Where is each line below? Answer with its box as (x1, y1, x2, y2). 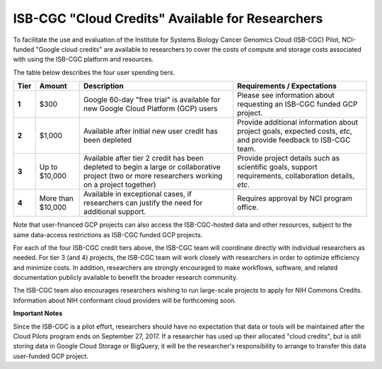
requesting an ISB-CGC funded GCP (237, 99, 358, 109)
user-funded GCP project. (13, 351, 88, 361)
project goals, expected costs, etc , (237, 126, 353, 136)
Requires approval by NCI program (237, 193, 353, 203)
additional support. (83, 207, 146, 217)
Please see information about (237, 91, 335, 101)
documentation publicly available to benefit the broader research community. (13, 273, 238, 282)
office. (237, 203, 259, 212)
